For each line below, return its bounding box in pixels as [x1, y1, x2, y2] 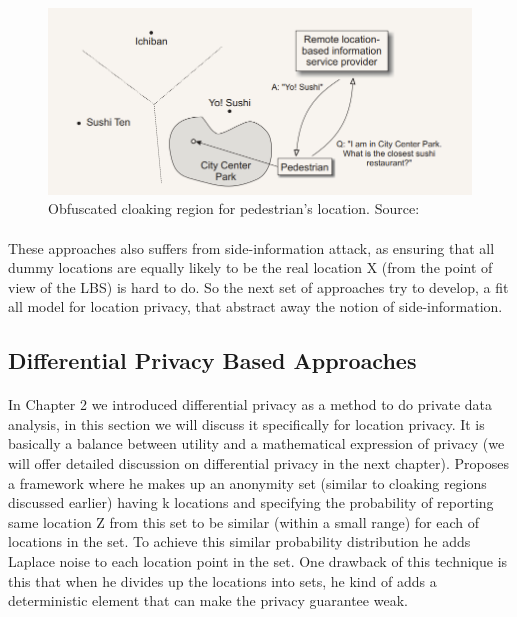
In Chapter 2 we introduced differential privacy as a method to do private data [8, 394, 493, 415]
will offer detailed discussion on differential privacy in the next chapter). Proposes [8, 453, 509, 474]
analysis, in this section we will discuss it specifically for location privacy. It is [8, 413, 485, 434]
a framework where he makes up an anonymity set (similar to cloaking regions [8, 472, 487, 493]
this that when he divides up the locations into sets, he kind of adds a [8, 570, 437, 591]
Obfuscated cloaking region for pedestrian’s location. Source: [48, 198, 420, 219]
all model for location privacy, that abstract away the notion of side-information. [8, 296, 503, 317]
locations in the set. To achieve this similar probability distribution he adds [8, 531, 471, 552]
